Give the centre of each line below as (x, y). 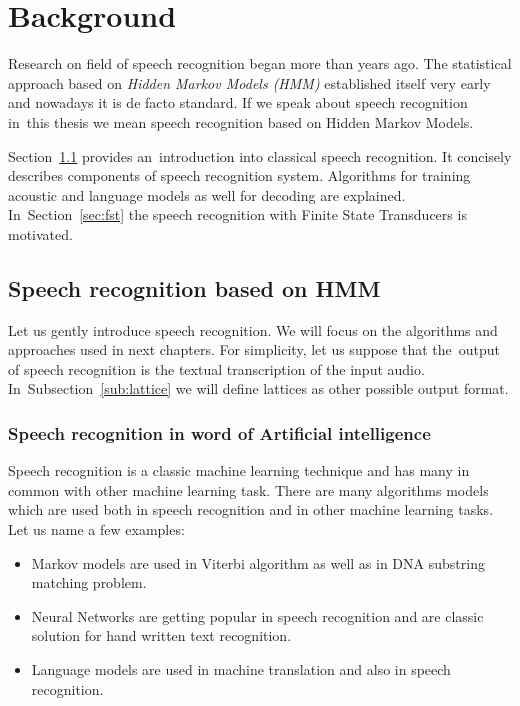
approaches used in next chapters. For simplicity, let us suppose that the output (254, 349)
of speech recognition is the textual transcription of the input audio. (216, 368)
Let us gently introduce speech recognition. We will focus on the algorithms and (253, 329)
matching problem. (89, 582)
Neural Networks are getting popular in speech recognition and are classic (257, 615)
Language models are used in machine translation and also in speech (241, 669)
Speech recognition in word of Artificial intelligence (219, 432)
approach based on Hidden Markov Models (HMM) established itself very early (249, 82)
